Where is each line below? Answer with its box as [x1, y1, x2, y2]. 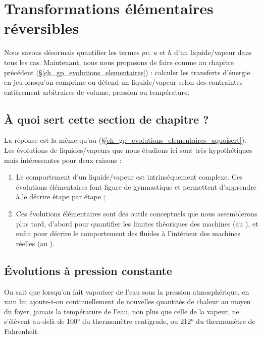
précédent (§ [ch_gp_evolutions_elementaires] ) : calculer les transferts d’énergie [4, 67, 250, 77]
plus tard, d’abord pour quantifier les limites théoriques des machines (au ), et [16, 218, 258, 229]
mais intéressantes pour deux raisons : [4, 154, 122, 165]
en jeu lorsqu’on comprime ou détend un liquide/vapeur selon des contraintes [4, 77, 243, 87]
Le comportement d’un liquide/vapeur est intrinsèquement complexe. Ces [16, 172, 243, 182]
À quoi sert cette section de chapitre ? [4, 111, 209, 127]
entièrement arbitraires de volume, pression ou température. [4, 86, 190, 97]
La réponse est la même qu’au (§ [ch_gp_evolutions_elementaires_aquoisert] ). [4, 135, 246, 145]
